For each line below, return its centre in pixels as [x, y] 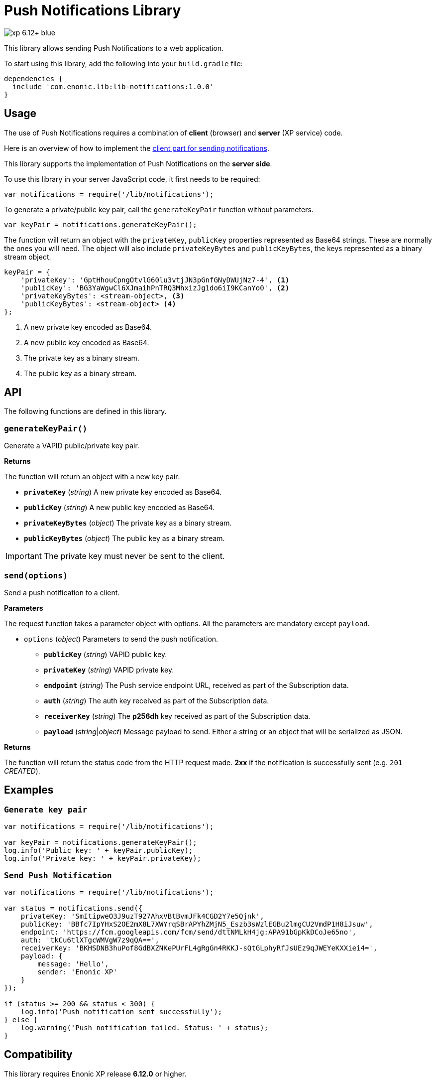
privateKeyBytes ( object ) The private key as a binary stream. [128, 523]
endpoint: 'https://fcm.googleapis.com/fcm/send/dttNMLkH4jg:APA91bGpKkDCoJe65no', [189, 932]
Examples [29, 790]
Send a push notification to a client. [62, 592]
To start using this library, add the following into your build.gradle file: [123, 63]
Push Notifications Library [93, 10]
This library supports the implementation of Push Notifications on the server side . [138, 163]
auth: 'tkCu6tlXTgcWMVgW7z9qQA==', [90, 940]
